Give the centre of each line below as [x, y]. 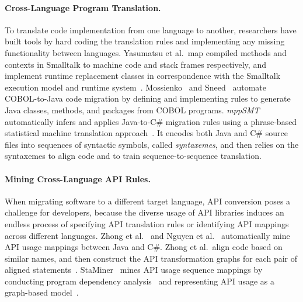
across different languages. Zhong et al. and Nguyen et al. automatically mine [147, 235]
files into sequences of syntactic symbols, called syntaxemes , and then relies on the [152, 144]
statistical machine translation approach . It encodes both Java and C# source [146, 133]
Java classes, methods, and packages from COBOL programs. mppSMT [132, 110]
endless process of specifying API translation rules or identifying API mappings [147, 223]
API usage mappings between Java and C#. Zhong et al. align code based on [144, 247]
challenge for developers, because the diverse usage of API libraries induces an [144, 212]
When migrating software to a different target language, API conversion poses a [148, 201]
